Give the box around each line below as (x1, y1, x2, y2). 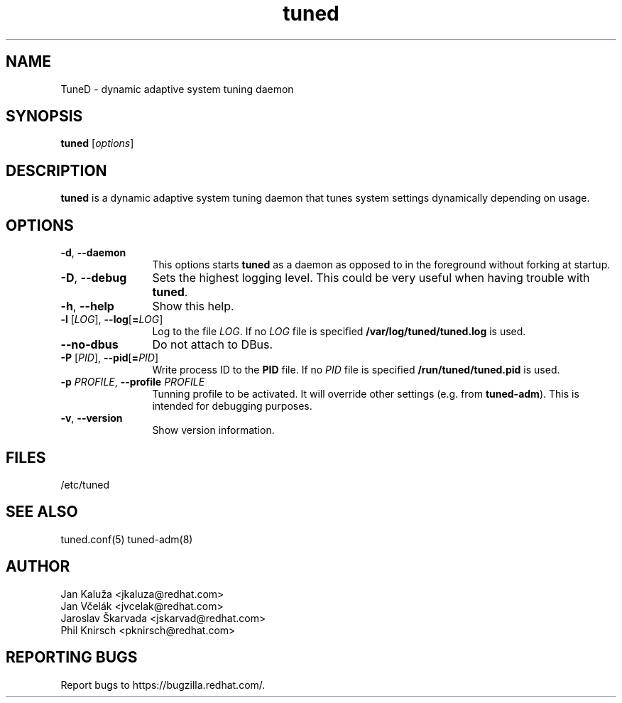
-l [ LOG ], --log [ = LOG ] (60, 313, 163, 326)
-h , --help (60, 299, 114, 314)
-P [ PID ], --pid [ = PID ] (60, 351, 159, 364)
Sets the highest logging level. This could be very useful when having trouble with (152, 271, 590, 285)
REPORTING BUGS (6, 648, 138, 667)
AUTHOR (6, 557, 70, 576)
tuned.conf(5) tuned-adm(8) (60, 533, 193, 545)
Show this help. (152, 299, 234, 314)
